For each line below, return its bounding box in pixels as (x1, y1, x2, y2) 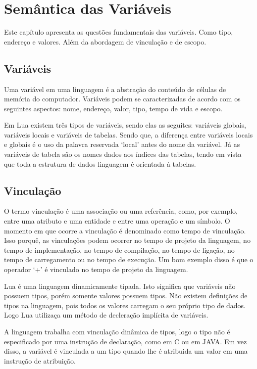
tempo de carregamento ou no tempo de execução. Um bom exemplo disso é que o (4, 254, 254, 265)
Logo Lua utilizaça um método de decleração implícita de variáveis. (4, 310, 208, 320)
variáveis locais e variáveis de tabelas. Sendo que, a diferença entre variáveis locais (4, 129, 253, 139)
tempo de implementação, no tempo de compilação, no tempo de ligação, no (4, 244, 235, 255)
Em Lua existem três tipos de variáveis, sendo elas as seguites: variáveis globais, (4, 120, 246, 130)
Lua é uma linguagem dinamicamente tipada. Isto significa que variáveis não (4, 280, 236, 291)
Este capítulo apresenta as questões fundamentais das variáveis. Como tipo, (4, 27, 233, 37)
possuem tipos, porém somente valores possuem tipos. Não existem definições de (4, 290, 248, 301)
